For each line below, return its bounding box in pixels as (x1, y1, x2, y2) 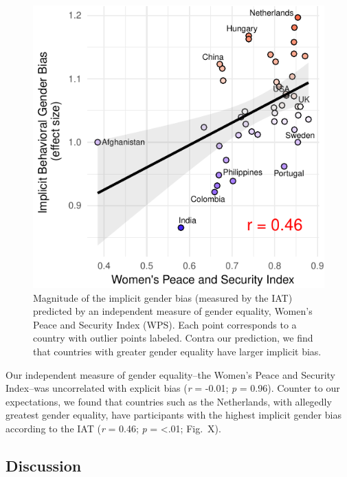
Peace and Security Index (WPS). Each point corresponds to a (33, 317, 297, 331)
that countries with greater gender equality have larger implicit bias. (33, 344, 322, 358)
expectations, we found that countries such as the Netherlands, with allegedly (5, 394, 332, 408)
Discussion (5, 454, 82, 476)
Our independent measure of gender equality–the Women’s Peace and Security (5, 367, 336, 381)
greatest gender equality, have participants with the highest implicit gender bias (5, 408, 342, 422)
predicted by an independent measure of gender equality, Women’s (33, 304, 313, 318)
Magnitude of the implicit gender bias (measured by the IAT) (33, 290, 293, 304)
